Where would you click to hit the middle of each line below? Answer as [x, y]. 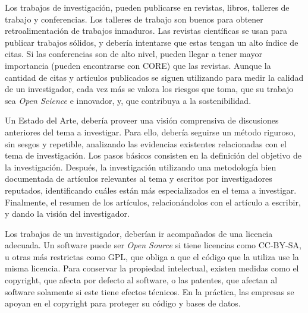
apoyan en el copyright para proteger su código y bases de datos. [123, 303]
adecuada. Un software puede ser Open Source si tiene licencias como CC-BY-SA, [153, 245]
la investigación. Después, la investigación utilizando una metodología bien [141, 167]
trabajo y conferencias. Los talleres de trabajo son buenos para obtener [134, 19]
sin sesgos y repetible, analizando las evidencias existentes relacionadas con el [146, 143]
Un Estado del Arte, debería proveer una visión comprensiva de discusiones [142, 120]
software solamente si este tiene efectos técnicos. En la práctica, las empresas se [150, 291]
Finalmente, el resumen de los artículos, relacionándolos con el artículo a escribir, [153, 202]
